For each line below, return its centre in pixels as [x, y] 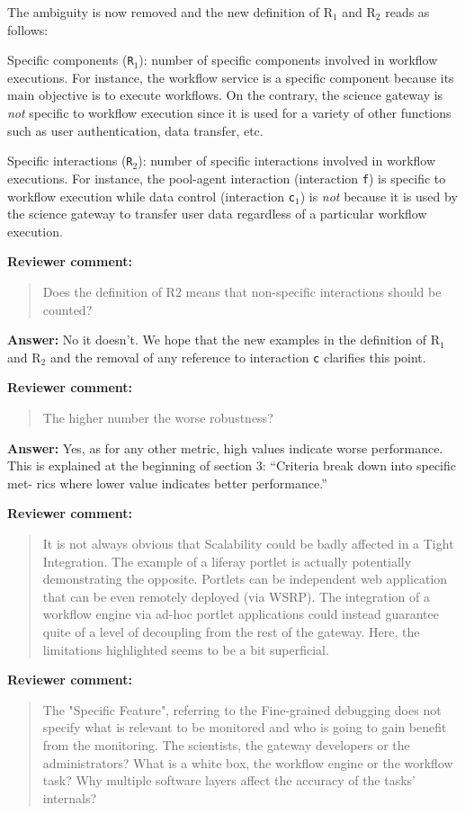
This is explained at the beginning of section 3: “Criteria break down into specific [232, 465]
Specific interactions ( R [70, 161]
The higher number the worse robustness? [158, 417]
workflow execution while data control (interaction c [151, 196]
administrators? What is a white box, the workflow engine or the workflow [248, 762]
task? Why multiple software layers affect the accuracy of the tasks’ [229, 780]
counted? [67, 309]
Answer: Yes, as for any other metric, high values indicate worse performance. [225, 447]
